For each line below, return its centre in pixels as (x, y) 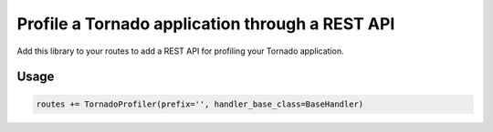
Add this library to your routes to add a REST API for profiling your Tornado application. (180, 51)
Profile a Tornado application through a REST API (206, 24)
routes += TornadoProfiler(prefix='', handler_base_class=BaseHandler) (200, 104)
